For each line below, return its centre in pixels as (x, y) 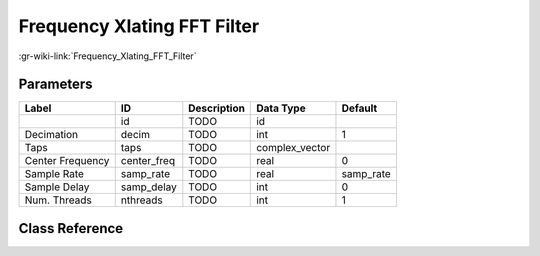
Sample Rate (54, 174)
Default (359, 108)
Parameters (55, 84)
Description (216, 108)
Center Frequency (67, 161)
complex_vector (293, 148)
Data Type (281, 108)
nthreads (142, 200)
